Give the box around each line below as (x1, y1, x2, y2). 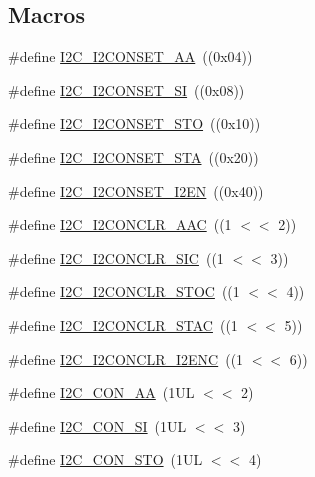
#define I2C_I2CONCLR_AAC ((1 (8, 214, 232, 235)
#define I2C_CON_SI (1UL (8, 415, 187, 436)
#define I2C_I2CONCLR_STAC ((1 (8, 314, 238, 335)
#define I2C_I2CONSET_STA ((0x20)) (8, 146, 259, 167)
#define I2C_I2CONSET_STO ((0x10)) (8, 113, 261, 134)
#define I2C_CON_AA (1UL (8, 382, 195, 403)
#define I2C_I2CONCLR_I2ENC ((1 (8, 348, 244, 369)
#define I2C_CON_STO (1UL (8, 449, 203, 470)
